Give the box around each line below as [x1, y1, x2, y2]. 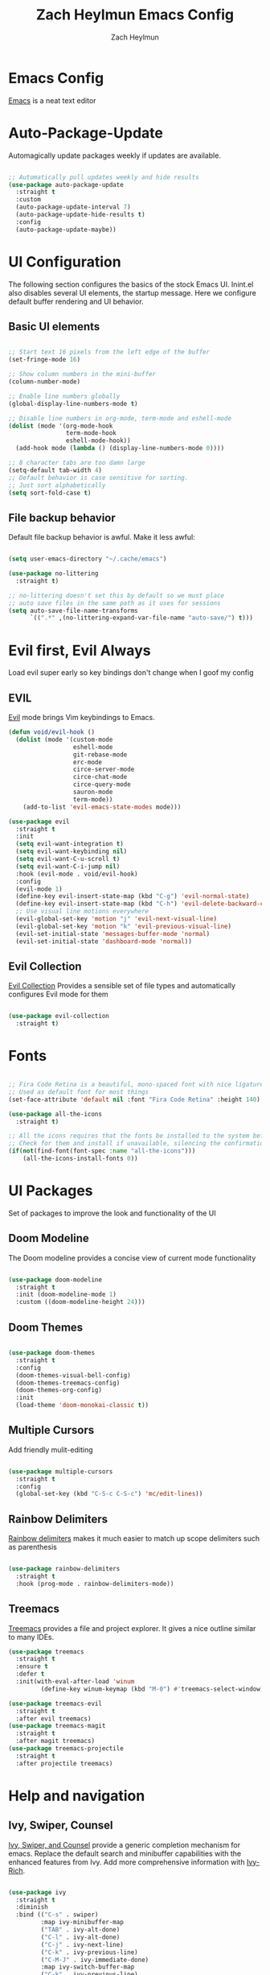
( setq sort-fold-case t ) [8, 489, 92, 497]
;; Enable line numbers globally [8, 392, 121, 400]
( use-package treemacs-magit [8, 1722, 106, 1730]
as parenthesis [8, 1542, 58, 1552]
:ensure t [15, 1662, 48, 1671]
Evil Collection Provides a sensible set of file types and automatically [8, 981, 235, 991]
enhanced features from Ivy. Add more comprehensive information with [8, 1857, 245, 1866]
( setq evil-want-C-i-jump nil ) [15, 862, 121, 871]
